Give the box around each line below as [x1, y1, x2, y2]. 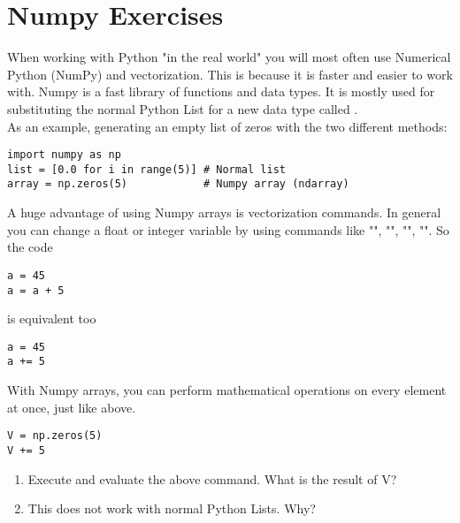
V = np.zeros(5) [7, 429, 103, 443]
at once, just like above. [7, 398, 136, 416]
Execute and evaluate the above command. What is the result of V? [27, 469, 397, 488]
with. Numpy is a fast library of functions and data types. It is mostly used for [7, 82, 435, 101]
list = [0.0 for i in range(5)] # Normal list [7, 163, 286, 176]
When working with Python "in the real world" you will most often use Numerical [7, 48, 451, 66]
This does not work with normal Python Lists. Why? [27, 499, 316, 518]
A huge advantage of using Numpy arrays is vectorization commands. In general [7, 203, 441, 222]
